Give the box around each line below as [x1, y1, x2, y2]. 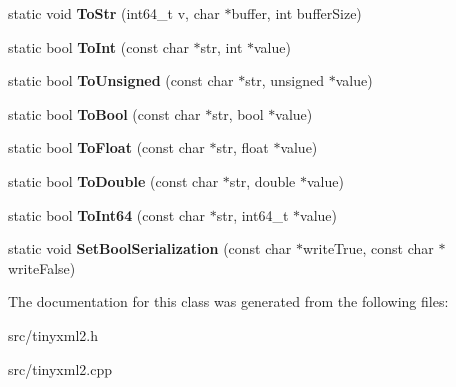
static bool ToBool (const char [8, 103, 201, 124]
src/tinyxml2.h [8, 324, 98, 345]
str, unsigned [245, 70, 324, 91]
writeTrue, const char [302, 238, 434, 259]
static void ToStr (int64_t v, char [8, 3, 220, 23]
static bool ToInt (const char [8, 36, 189, 57]
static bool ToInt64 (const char [8, 204, 206, 225]
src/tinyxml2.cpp [8, 358, 112, 379]
